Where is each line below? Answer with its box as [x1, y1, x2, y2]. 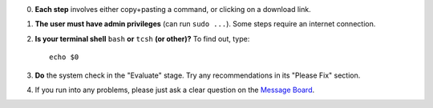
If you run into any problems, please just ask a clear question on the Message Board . [34, 85, 315, 94]
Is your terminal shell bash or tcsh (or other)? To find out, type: [34, 34, 250, 43]
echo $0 [49, 53, 79, 62]
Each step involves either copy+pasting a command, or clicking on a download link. [34, 5, 312, 14]
